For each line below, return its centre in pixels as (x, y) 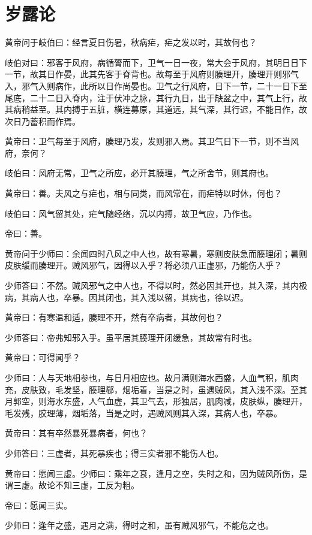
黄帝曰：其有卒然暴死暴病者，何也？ (76, 433)
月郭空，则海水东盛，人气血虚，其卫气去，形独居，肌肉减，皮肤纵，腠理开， (156, 401)
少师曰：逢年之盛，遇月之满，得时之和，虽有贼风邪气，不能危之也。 (139, 525)
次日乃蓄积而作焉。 (43, 121)
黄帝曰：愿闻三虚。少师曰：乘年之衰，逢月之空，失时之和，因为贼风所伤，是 (156, 473)
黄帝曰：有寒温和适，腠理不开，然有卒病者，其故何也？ (114, 317)
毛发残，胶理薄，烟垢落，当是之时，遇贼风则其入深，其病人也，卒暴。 (143, 412)
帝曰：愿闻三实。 (38, 505)
